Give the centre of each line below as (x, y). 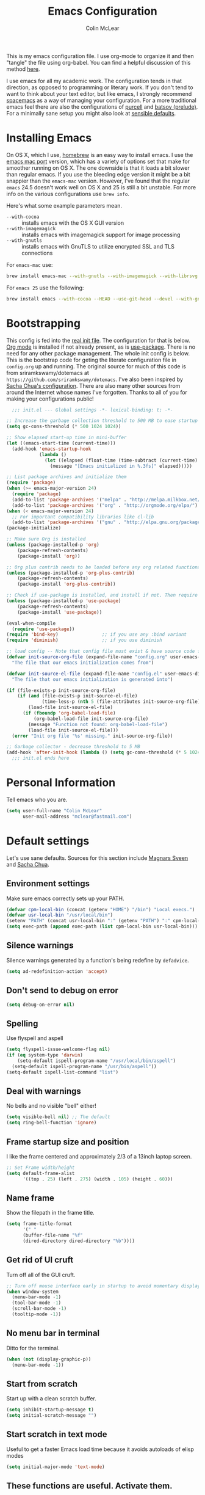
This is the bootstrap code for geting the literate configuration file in (92, 360)
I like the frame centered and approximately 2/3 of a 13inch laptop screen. (99, 1156)
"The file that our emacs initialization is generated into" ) (92, 679)
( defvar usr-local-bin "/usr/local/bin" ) (60, 915)
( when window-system (33, 1292)
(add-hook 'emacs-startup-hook (52, 449)
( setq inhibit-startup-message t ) (50, 1410)
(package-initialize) (34, 528)
